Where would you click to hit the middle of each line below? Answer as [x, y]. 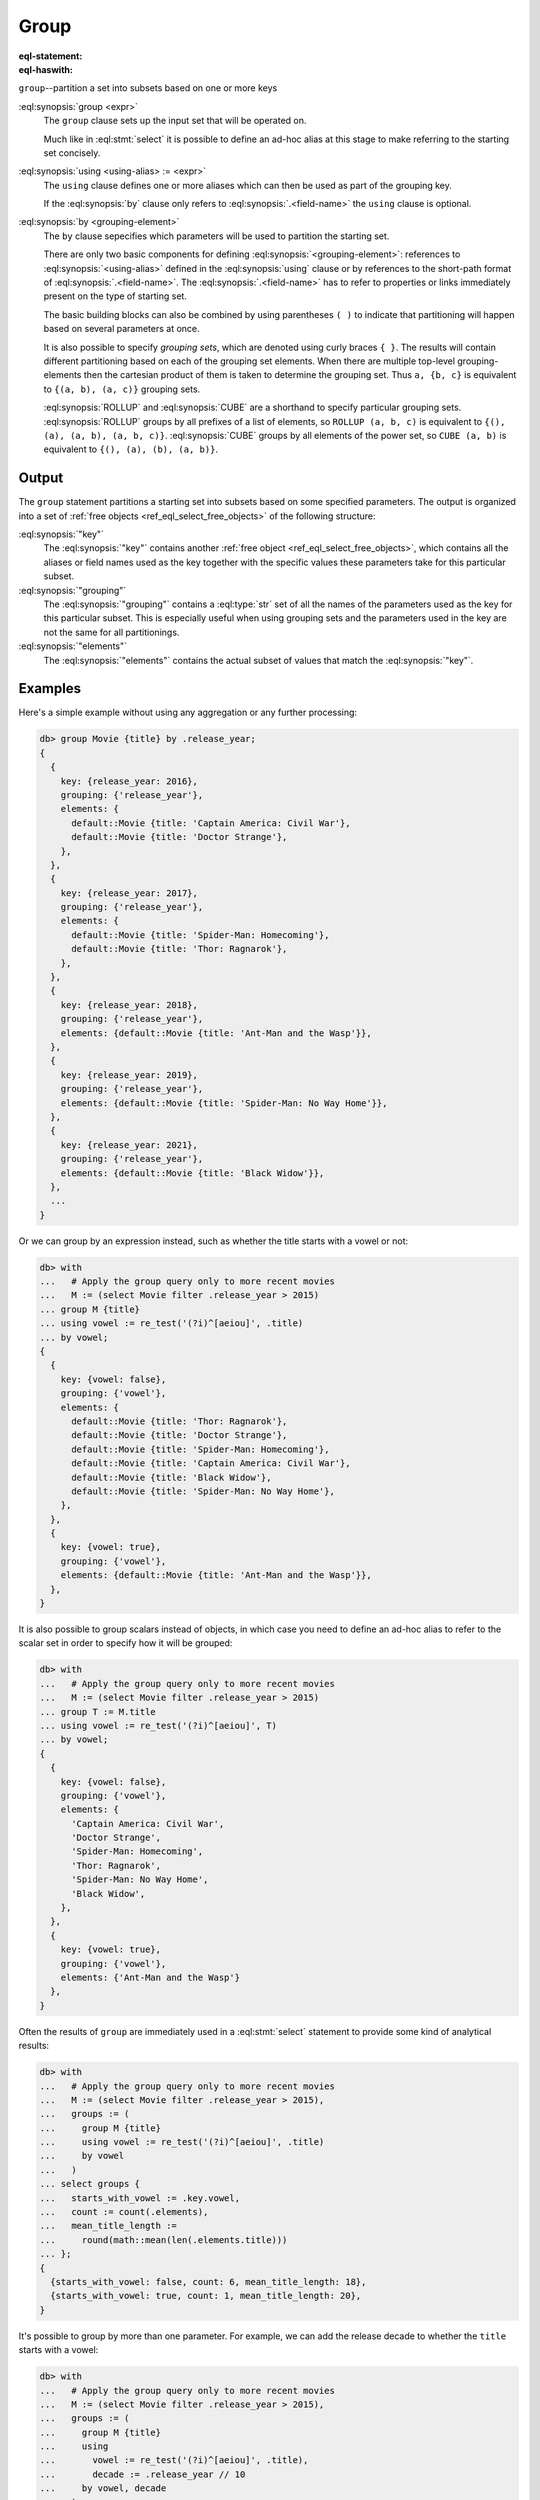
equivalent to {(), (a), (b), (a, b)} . [131, 449]
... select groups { [89, 2184]
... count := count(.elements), [124, 2212]
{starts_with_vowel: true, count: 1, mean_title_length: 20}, [206, 2296]
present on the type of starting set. [115, 296]
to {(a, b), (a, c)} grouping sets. [122, 389]
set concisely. [72, 152]
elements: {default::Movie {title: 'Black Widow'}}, [192, 1173]
